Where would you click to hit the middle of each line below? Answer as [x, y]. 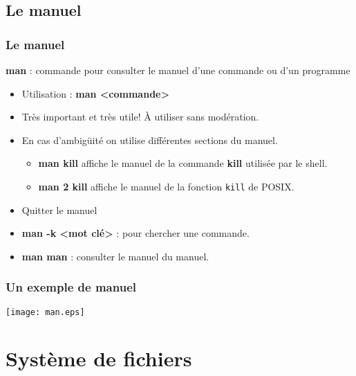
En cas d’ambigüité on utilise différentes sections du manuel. [150, 140]
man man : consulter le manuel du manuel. [115, 256]
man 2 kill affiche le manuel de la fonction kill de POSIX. [166, 186]
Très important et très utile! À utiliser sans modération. [140, 117]
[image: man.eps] [45, 312]
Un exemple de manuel [71, 287]
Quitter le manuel [59, 209]
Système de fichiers [99, 358]
